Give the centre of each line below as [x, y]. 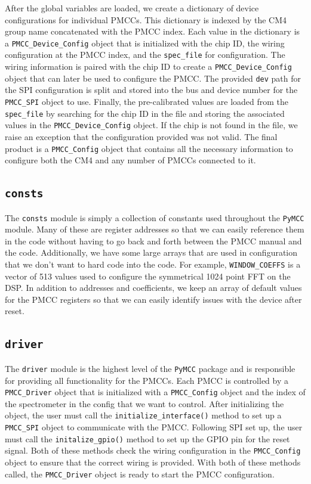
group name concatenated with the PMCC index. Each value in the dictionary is [153, 31]
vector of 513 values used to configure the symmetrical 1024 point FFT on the [148, 276]
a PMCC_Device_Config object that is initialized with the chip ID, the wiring [145, 43]
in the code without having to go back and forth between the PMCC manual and [153, 241]
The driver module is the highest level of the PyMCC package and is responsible [150, 368]
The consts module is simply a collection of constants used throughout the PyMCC [155, 217]
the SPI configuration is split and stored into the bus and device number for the [151, 90]
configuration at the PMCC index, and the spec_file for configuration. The [145, 55]
